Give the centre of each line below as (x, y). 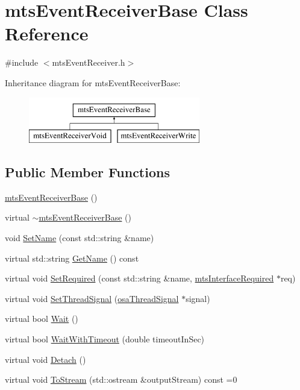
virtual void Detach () (45, 359)
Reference (47, 33)
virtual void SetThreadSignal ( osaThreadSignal (92, 298)
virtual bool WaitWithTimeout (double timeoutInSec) (105, 339)
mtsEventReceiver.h (89, 62)
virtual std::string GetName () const (72, 258)
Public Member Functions (87, 172)
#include (22, 62)
